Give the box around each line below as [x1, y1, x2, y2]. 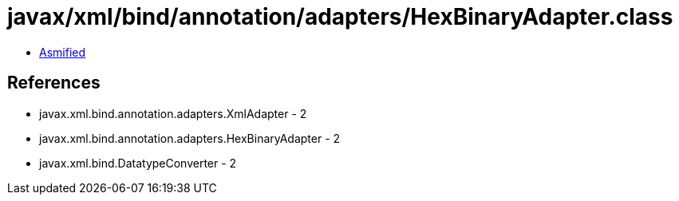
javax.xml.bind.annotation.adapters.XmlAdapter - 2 [39, 106, 307, 120]
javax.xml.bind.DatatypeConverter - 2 [39, 156, 237, 170]
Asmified [39, 45, 86, 59]
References [7, 73, 101, 93]
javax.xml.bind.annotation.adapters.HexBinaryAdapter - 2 [39, 131, 341, 145]
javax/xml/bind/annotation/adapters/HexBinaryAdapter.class [7, 3, 673, 30]
